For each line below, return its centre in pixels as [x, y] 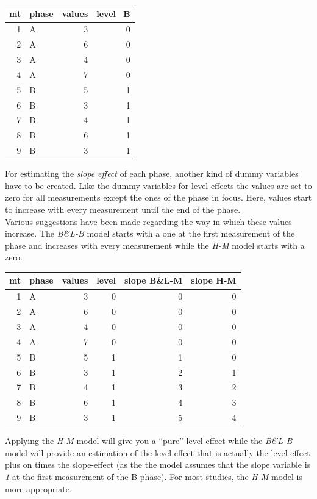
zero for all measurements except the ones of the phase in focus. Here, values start [158, 197]
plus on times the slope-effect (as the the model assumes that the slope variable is [158, 465]
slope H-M [214, 280]
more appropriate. [38, 488]
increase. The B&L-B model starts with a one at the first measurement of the [150, 233]
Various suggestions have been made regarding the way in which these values [148, 221]
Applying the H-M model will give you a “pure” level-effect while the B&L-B [149, 441]
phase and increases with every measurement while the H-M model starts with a [155, 245]
